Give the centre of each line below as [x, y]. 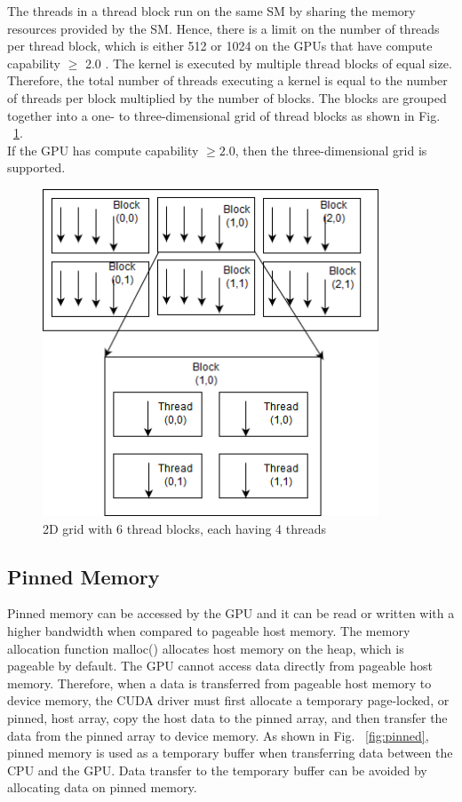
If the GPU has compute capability [103, 150]
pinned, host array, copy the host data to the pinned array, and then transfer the [227, 717]
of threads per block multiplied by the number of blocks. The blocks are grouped [227, 97]
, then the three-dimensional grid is [331, 150]
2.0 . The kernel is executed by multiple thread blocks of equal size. [268, 63]
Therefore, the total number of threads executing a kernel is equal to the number [227, 80]
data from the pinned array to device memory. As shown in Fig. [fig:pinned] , [218, 735]
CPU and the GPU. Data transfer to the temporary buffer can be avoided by [217, 770]
